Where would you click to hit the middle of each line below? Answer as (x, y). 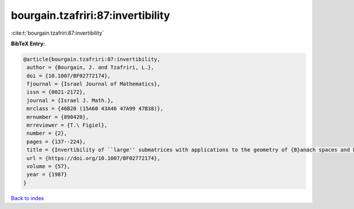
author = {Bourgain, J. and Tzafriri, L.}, (91, 67)
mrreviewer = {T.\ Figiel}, (67, 125)
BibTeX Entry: (28, 44)
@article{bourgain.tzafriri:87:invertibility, (92, 59)
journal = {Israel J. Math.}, (71, 100)
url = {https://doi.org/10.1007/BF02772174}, (94, 158)
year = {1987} (47, 175)
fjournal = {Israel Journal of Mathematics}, (94, 84)
